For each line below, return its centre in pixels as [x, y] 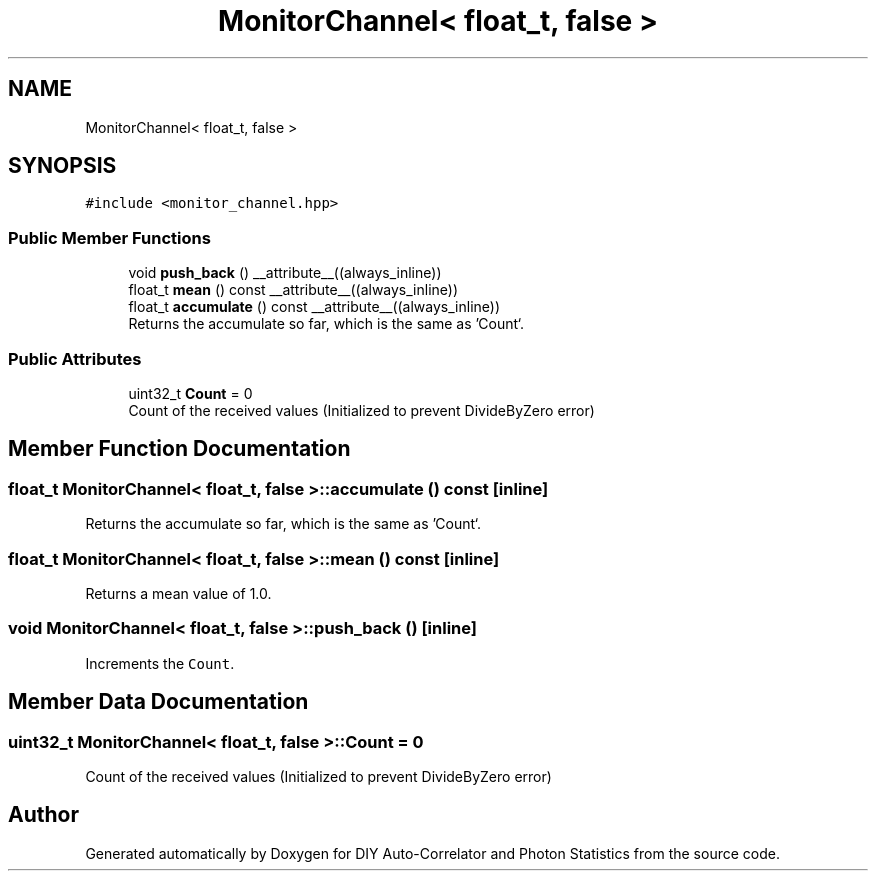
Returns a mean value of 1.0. [178, 593]
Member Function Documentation [179, 449]
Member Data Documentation [158, 702]
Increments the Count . [160, 663]
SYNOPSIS [62, 166]
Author [43, 815]
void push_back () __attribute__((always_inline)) [285, 273]
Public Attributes [75, 358]
